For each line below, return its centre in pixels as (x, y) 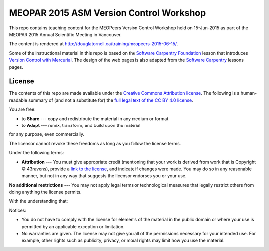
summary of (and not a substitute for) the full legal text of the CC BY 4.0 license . (111, 100)
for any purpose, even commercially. (47, 134)
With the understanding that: (39, 201)
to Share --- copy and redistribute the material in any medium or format (95, 118)
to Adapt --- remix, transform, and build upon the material (81, 125)
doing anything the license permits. (45, 192)
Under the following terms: (37, 153)
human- (248, 93)
